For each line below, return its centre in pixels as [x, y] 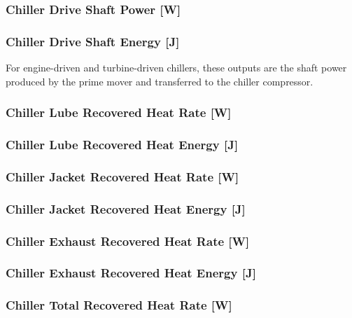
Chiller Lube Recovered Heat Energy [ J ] [122, 145]
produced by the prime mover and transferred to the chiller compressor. [160, 81]
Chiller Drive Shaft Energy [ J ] [93, 41]
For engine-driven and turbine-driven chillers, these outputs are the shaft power [176, 68]
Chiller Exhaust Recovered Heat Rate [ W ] [128, 241]
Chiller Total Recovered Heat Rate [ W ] [119, 305]
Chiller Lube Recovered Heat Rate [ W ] [119, 112]
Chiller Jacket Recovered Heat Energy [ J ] [126, 208]
